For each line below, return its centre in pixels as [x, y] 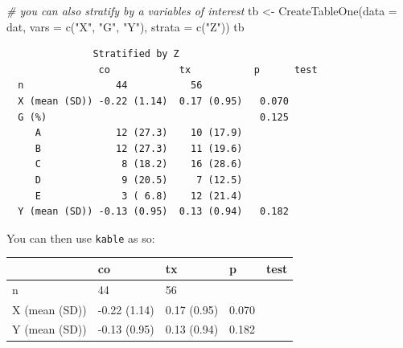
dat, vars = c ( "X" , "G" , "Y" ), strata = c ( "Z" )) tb [125, 26]
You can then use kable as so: [81, 237]
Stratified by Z [136, 54]
